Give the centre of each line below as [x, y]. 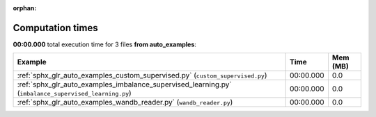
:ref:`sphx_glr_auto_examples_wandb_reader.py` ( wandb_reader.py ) [125, 102]
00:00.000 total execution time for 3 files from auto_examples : [104, 44]
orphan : [25, 8]
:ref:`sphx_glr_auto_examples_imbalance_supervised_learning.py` [125, 84]
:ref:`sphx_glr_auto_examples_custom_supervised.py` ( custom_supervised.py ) [142, 75]
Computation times [55, 28]
